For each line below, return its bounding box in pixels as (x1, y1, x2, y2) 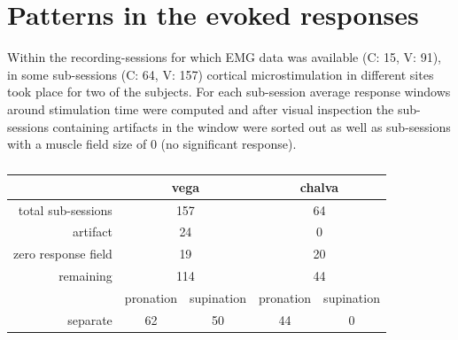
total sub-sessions (18, 200, 113, 219)
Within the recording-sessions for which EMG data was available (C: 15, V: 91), (7, 48, 442, 66)
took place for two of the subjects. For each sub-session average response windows (7, 82, 451, 101)
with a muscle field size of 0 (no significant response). (7, 135, 297, 153)
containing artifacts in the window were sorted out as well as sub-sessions (52, 117, 451, 135)
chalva (299, 177, 339, 196)
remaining (58, 267, 113, 285)
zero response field (13, 244, 113, 263)
